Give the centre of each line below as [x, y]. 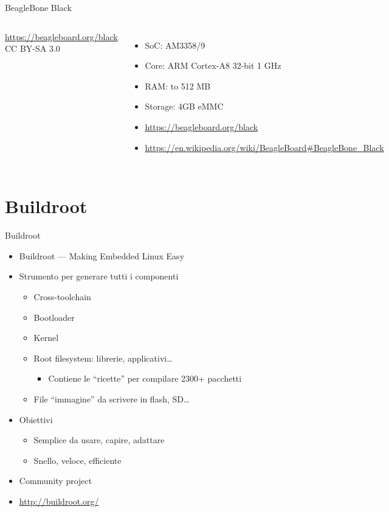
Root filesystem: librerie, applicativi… [103, 358]
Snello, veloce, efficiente [77, 460]
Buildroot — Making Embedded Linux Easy [102, 255]
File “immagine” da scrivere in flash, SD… [112, 399]
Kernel [46, 338]
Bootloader [54, 317]
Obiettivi [36, 419]
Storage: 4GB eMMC [184, 106]
